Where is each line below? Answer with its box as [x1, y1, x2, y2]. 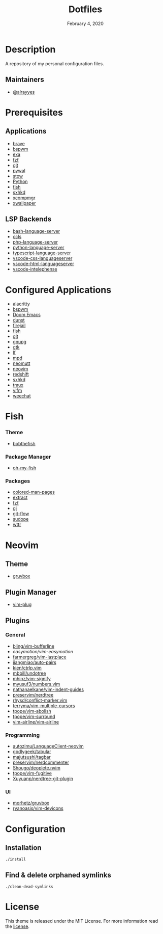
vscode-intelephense [12, 266, 57, 272]
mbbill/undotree [12, 670, 46, 676]
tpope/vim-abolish [12, 708, 52, 714]
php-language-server [12, 239, 58, 245]
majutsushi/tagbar [12, 754, 51, 760]
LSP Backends [5, 215, 52, 223]
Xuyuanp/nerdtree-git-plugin [12, 776, 74, 782]
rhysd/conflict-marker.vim [12, 697, 68, 703]
